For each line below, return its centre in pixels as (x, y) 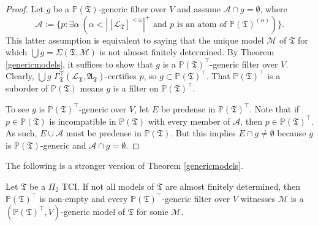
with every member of (189, 121)
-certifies (121, 76)
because (292, 133)
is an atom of (202, 24)
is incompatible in (83, 121)
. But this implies (203, 133)
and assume (199, 9)
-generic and (63, 145)
